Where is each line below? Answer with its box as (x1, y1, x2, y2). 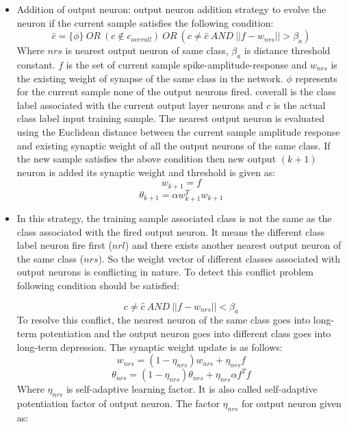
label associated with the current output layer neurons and (16, 97, 264, 112)
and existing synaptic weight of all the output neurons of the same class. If (16, 138, 331, 152)
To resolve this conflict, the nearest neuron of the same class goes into (16, 313, 311, 327)
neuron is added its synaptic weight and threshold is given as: (16, 164, 276, 179)
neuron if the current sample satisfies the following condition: (16, 15, 274, 29)
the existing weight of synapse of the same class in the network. (16, 71, 283, 85)
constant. (16, 57, 55, 71)
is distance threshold (244, 43, 331, 58)
